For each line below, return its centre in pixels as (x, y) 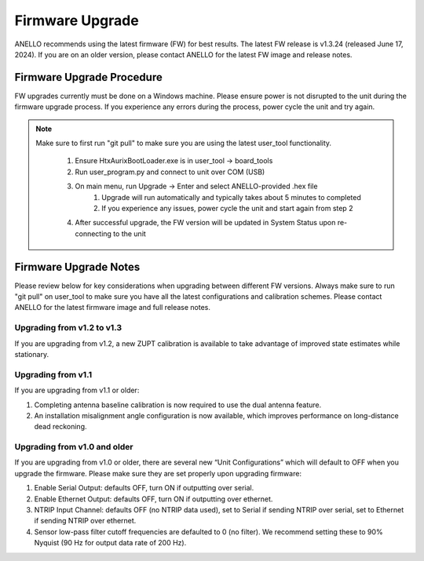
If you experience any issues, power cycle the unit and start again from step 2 (227, 208)
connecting (93, 233)
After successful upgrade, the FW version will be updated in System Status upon (205, 223)
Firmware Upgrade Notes (77, 267)
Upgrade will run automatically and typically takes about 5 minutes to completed (231, 197)
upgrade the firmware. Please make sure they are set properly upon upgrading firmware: (158, 473)
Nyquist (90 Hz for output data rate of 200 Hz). (110, 543)
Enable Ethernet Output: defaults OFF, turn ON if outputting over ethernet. (154, 499)
